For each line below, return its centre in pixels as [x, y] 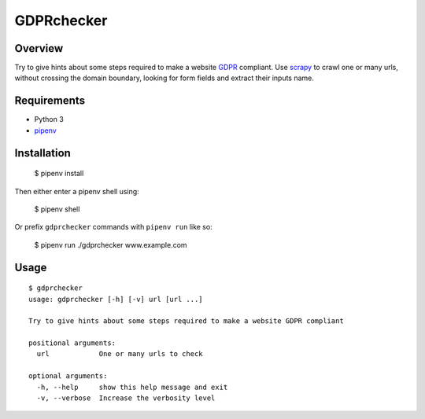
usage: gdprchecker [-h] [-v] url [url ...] [116, 299]
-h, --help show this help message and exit [132, 387]
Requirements [50, 101]
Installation [42, 153]
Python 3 [49, 119]
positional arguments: [72, 343]
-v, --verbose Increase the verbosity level [126, 398]
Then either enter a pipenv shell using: [77, 191]
